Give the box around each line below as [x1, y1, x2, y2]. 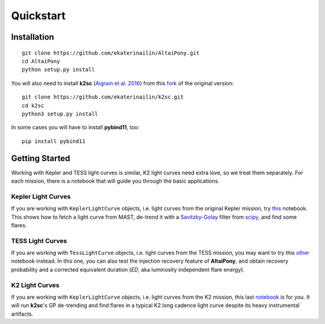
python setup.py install [22, 66, 95, 73]
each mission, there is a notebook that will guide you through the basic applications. [11, 177, 220, 185]
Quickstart [11, 9, 66, 22]
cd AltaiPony [22, 58, 60, 64]
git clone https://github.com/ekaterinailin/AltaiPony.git [22, 49, 200, 57]
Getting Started [11, 153, 70, 164]
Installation [11, 32, 54, 42]
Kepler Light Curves [11, 192, 71, 201]
